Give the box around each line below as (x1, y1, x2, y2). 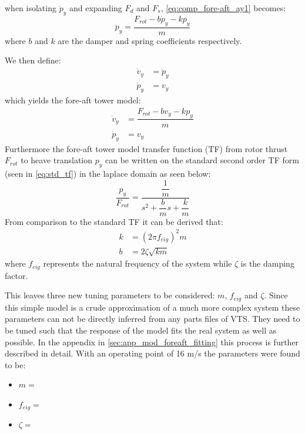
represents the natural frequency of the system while (43, 257, 232, 270)
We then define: (5, 54, 61, 66)
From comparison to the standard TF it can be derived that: (5, 215, 223, 227)
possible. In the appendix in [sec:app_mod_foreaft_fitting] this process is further (5, 335, 299, 348)
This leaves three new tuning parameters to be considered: (5, 289, 215, 301)
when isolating (5, 2, 56, 14)
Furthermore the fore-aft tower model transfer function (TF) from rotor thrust (5, 142, 288, 154)
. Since (264, 289, 288, 301)
